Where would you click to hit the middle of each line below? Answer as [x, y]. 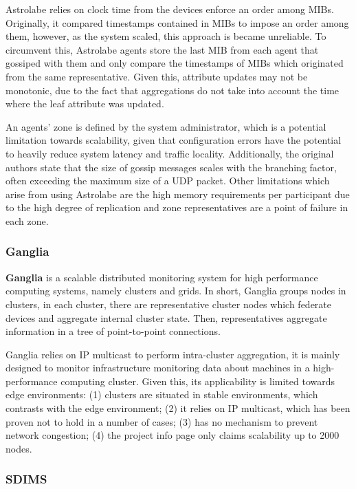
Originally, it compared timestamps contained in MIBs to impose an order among [177, 22]
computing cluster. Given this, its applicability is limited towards [198, 381]
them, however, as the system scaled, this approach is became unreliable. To [166, 36]
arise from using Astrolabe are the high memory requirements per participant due [178, 194]
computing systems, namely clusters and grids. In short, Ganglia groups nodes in [176, 291]
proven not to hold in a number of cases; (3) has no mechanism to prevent [162, 421]
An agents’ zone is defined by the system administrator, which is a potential [166, 126]
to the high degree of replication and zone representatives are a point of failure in [177, 207]
